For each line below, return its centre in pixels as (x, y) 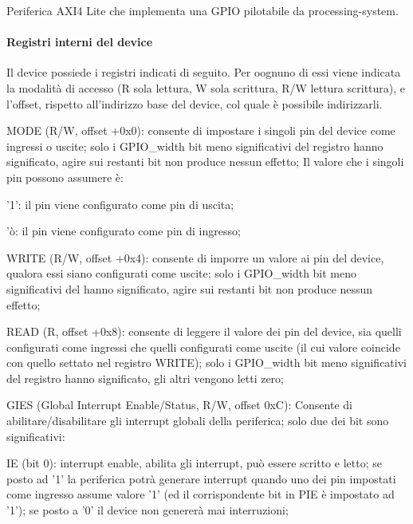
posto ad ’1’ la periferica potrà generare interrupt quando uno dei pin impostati (201, 478)
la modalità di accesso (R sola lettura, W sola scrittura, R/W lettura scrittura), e (206, 87)
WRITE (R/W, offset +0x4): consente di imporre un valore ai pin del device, (195, 257)
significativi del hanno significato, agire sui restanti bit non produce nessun (190, 288)
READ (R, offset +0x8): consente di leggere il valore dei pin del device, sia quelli (204, 331)
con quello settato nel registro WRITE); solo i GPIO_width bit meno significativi (206, 362)
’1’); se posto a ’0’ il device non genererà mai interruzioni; (147, 510)
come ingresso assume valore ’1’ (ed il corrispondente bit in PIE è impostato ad (201, 494)
